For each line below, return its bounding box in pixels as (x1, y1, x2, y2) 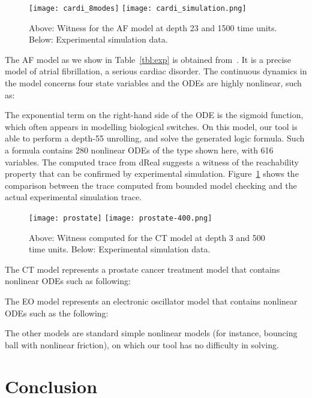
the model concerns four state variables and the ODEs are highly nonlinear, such (5, 77, 302, 89)
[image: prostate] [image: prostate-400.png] (29, 213, 212, 222)
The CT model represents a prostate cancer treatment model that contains (5, 263, 280, 275)
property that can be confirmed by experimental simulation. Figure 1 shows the (5, 167, 299, 180)
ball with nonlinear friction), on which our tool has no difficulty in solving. (5, 338, 279, 351)
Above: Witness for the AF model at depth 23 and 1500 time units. (29, 21, 277, 34)
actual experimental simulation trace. (5, 191, 142, 203)
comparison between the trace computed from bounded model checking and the (5, 179, 297, 191)
